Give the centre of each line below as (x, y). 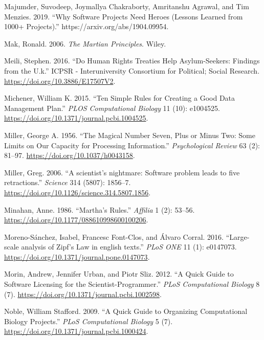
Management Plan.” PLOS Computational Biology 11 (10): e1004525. (112, 108)
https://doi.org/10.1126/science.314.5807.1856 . (78, 192)
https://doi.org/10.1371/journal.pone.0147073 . (77, 256)
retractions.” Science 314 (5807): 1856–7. (68, 182)
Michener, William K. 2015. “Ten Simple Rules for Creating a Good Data (120, 98)
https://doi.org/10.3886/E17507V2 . (60, 81)
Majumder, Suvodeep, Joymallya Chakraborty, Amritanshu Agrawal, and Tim (127, 6)
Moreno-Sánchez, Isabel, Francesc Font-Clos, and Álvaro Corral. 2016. (114, 236)
